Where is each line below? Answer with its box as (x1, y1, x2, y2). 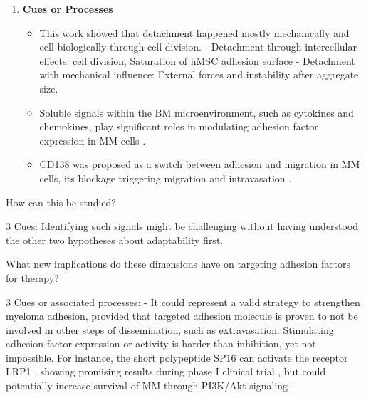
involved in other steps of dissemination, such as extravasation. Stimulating (6, 322, 334, 337)
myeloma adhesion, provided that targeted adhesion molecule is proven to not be (6, 308, 358, 323)
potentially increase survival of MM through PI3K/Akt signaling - (6, 378, 295, 393)
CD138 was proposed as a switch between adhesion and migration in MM (39, 157, 360, 172)
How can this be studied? (6, 194, 116, 209)
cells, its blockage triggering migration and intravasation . (39, 170, 292, 185)
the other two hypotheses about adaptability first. (6, 232, 224, 247)
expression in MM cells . (39, 132, 146, 147)
